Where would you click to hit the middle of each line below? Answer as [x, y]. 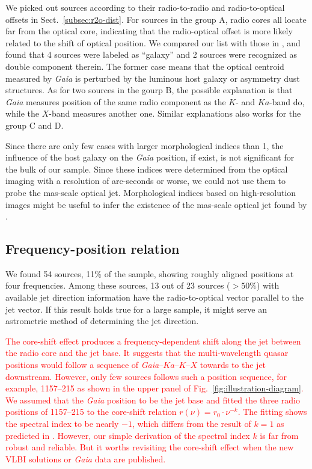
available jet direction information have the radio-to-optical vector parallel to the [155, 297]
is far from [279, 435]
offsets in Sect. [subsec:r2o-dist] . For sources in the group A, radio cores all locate [156, 19]
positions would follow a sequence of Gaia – [84, 365]
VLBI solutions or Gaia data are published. [86, 458]
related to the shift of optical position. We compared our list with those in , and [153, 42]
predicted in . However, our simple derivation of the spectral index [128, 435]
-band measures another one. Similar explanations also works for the [175, 113]
